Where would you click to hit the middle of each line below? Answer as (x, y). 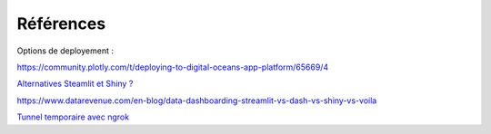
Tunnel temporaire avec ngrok (73, 117)
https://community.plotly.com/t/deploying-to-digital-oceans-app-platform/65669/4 (173, 67)
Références (61, 24)
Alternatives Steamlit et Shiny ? (75, 84)
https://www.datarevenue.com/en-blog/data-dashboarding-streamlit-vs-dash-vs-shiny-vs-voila (197, 100)
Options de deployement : (65, 51)
